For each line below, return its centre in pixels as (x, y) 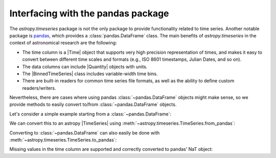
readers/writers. (39, 88)
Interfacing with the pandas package (89, 13)
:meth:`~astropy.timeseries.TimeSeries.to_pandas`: (63, 140)
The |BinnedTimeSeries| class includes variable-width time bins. (90, 74)
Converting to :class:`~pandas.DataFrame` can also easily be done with (85, 132)
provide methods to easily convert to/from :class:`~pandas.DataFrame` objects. (93, 104)
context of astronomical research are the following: (63, 43)
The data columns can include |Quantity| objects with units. (85, 66)
